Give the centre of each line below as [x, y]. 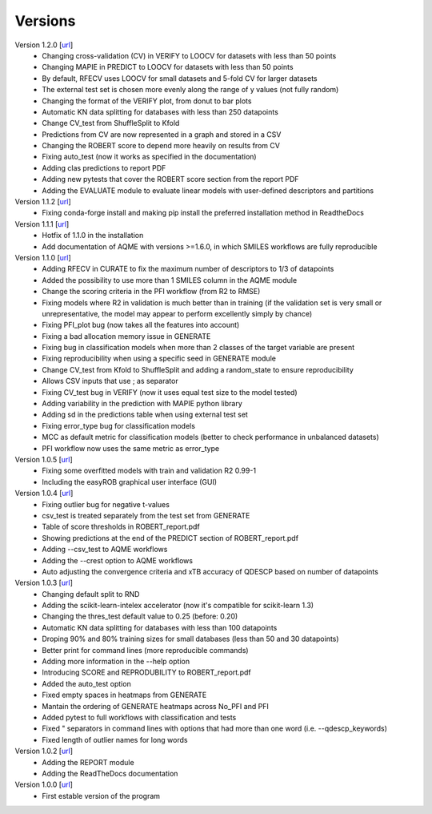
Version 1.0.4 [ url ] [44, 494]
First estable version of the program [101, 796]
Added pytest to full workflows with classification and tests [139, 717]
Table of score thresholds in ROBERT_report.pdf [121, 527]
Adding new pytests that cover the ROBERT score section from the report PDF [170, 179]
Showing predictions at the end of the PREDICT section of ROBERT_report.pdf [170, 538]
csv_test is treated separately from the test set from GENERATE [146, 515]
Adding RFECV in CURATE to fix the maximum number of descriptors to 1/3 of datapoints [188, 269]
